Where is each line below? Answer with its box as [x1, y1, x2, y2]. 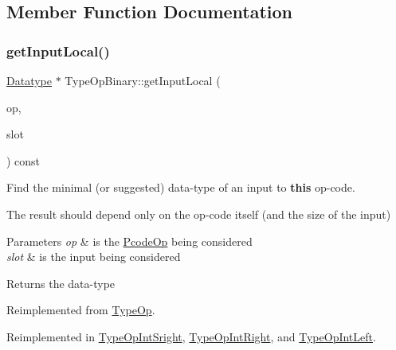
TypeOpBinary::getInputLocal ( [65, 72, 221, 88]
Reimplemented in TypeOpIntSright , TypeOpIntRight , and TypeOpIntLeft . [6, 328, 376, 344]
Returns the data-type [6, 274, 116, 291]
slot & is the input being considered [6, 248, 181, 265]
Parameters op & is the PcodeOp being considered [6, 232, 253, 249]
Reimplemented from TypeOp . [6, 301, 155, 318]
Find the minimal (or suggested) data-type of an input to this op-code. [6, 179, 355, 196]
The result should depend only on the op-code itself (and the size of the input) [6, 205, 391, 222]
